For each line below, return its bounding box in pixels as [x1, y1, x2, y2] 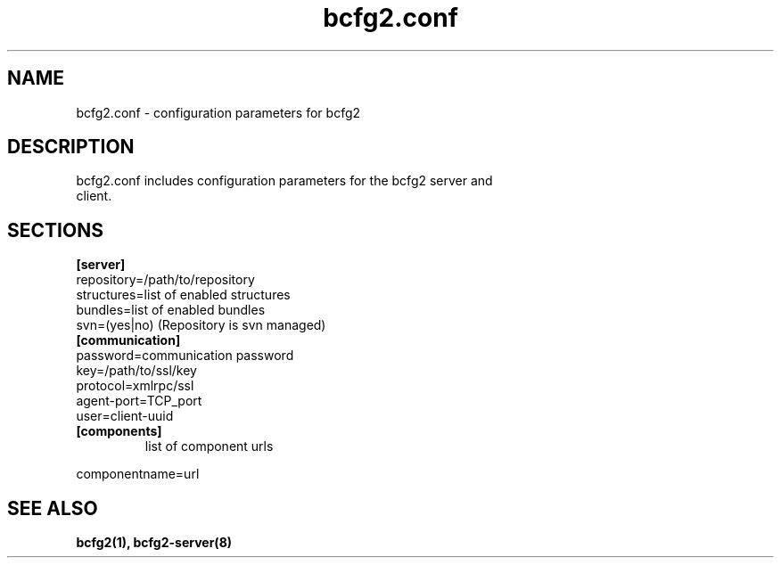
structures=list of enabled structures [76, 287, 291, 303]
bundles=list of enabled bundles [76, 302, 266, 318]
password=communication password [76, 348, 294, 364]
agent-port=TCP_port [76, 393, 202, 409]
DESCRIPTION [7, 135, 135, 159]
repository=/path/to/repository [76, 272, 255, 288]
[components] [76, 423, 162, 439]
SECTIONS [7, 218, 103, 242]
